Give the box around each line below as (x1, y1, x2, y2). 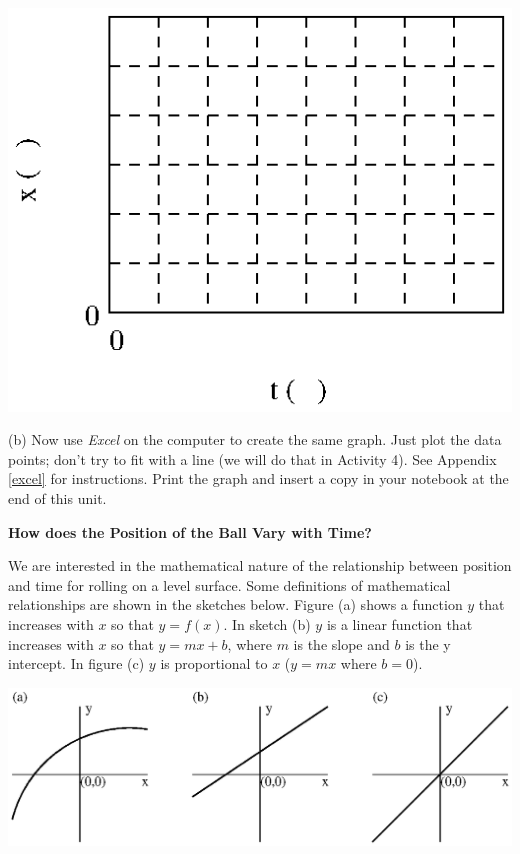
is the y (405, 633, 451, 654)
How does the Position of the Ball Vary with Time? (8, 521, 372, 542)
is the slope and (293, 633, 390, 654)
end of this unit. (8, 487, 107, 508)
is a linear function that (326, 613, 473, 634)
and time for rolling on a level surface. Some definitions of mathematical (8, 574, 451, 595)
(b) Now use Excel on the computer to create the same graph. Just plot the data (8, 429, 502, 450)
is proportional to (160, 653, 268, 674)
